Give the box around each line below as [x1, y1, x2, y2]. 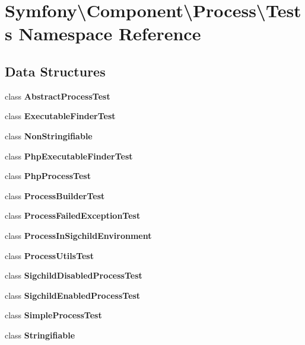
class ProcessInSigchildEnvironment [5, 229, 152, 241]
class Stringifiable [5, 328, 75, 341]
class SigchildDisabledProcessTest [5, 269, 142, 282]
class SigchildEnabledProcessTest [5, 289, 141, 301]
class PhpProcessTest [5, 170, 91, 182]
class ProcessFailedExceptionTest [5, 209, 141, 222]
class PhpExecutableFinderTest [5, 149, 133, 162]
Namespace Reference [18, 21, 201, 46]
